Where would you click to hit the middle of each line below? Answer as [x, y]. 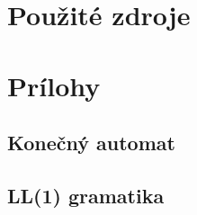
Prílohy [54, 85]
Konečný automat [91, 143]
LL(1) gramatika [86, 195]
